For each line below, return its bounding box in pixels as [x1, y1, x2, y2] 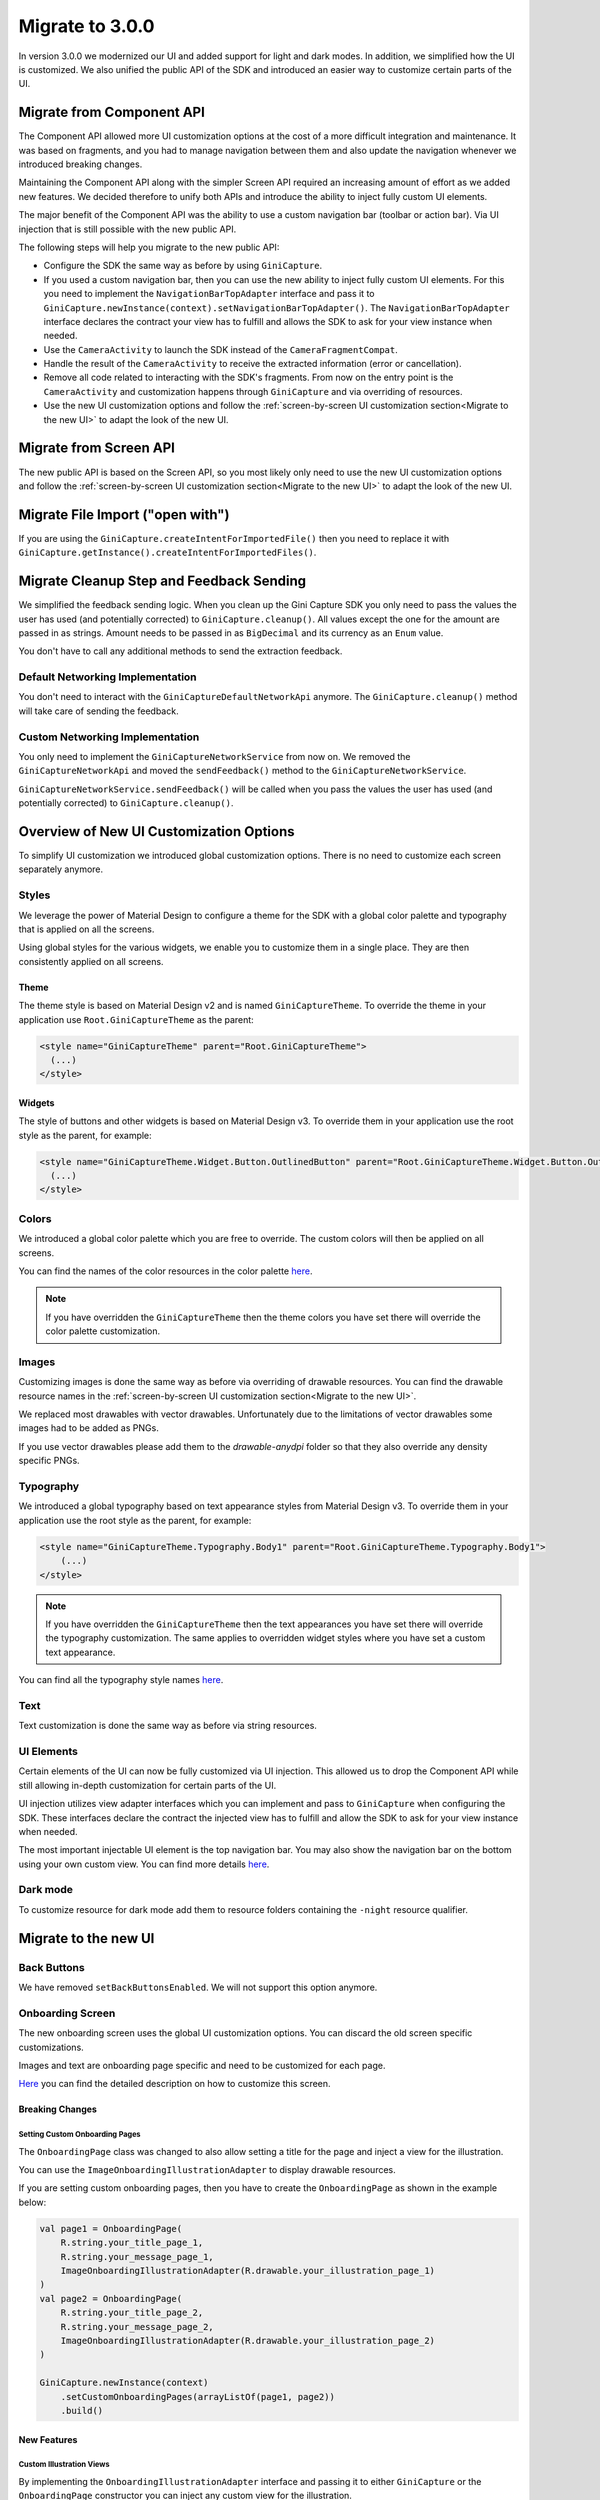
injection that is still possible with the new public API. [18, 223, 237, 235]
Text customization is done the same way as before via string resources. [18, 1720, 317, 1732]
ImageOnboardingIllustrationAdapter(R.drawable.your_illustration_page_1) [60, 2265, 435, 2277]
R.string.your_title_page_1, [60, 2237, 204, 2249]
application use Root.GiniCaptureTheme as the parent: [18, 1013, 254, 1025]
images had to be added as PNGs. [18, 1422, 159, 1434]
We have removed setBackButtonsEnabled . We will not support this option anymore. [18, 1981, 378, 1994]
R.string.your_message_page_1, [60, 2251, 214, 2262]
